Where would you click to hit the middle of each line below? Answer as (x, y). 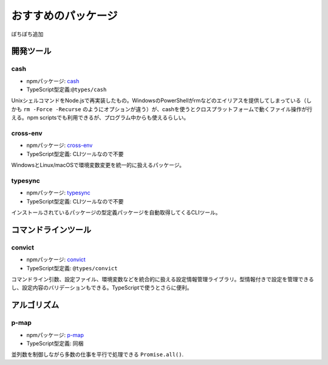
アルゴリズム (35, 305)
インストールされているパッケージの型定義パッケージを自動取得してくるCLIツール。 (116, 213)
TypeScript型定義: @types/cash (67, 90)
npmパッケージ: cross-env (60, 145)
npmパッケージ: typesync (58, 193)
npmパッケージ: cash (53, 81)
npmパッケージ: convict (56, 260)
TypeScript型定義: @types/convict (72, 268)
